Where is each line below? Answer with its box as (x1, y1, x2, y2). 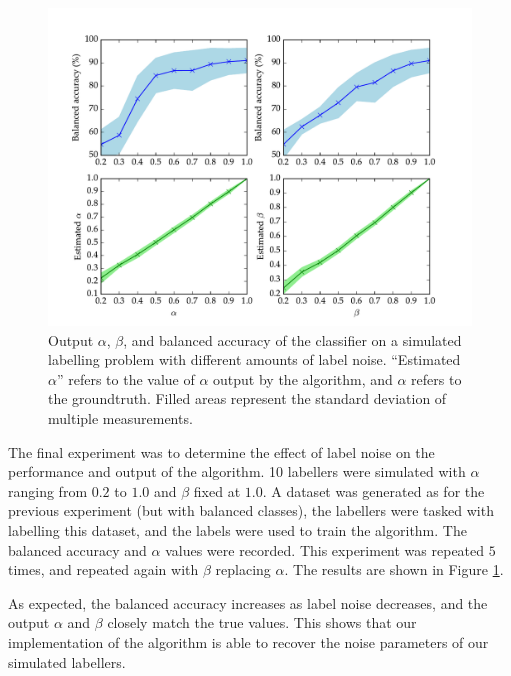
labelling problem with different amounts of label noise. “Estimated (48, 349, 461, 370)
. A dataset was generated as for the (262, 480, 485, 501)
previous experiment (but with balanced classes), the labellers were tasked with (8, 500, 494, 521)
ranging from (8, 480, 88, 501)
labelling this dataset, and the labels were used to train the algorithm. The (8, 519, 467, 540)
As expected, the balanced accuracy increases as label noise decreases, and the (8, 592, 488, 613)
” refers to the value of (56, 368, 195, 389)
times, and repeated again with (8, 559, 199, 580)
